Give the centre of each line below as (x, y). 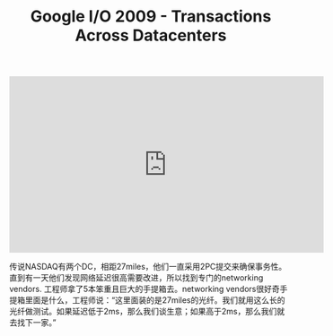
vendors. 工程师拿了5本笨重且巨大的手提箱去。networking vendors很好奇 (145, 289)
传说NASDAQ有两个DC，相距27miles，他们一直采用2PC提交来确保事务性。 (148, 267)
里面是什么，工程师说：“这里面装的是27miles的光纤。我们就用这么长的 (155, 300)
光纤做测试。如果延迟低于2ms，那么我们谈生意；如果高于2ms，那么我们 (143, 312)
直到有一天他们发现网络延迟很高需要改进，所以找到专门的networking (136, 278)
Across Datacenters (151, 35)
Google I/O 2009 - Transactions (151, 17)
